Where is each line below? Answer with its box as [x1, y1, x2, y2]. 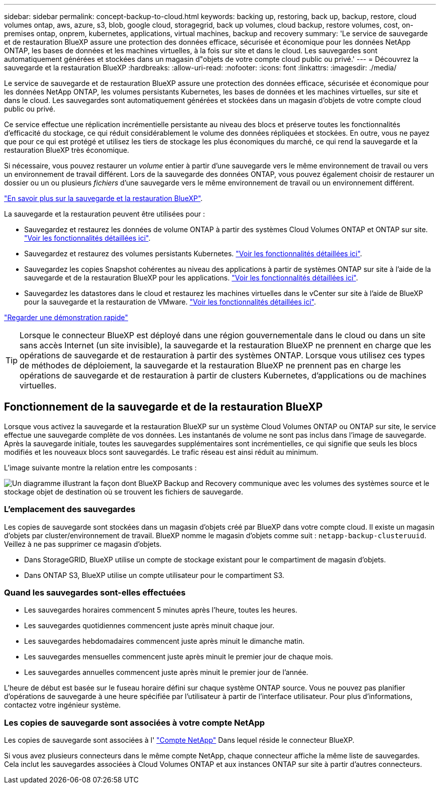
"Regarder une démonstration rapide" [4, 313, 129, 322]
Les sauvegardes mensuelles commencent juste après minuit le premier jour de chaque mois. [24, 652, 333, 661]
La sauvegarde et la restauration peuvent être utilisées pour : [4, 210, 205, 218]
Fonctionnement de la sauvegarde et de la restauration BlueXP [4, 401, 323, 414]
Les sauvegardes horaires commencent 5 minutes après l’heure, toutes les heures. [24, 606, 297, 615]
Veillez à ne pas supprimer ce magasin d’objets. [4, 539, 162, 548]
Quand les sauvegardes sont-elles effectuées [4, 587, 186, 598]
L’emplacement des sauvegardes [4, 504, 136, 515]
